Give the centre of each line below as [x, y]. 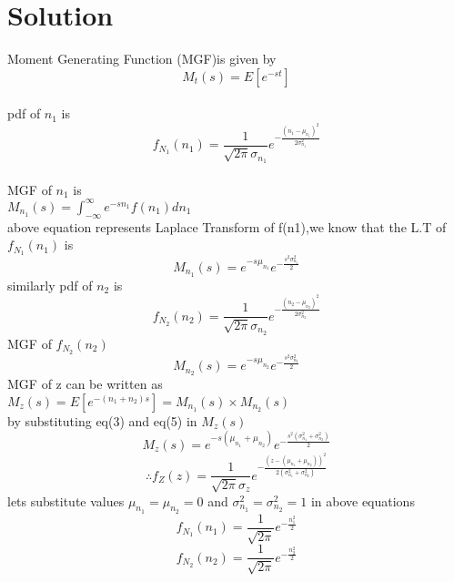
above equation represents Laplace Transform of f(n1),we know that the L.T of [227, 226]
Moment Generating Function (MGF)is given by [142, 59]
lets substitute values [66, 500]
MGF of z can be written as [85, 384]
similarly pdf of [50, 285]
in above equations [363, 500]
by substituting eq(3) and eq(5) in [102, 420]
